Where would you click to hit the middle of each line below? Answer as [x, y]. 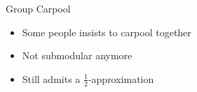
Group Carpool [38, 8]
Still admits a [51, 78]
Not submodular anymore [77, 55]
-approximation [121, 78]
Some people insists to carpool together [107, 32]
